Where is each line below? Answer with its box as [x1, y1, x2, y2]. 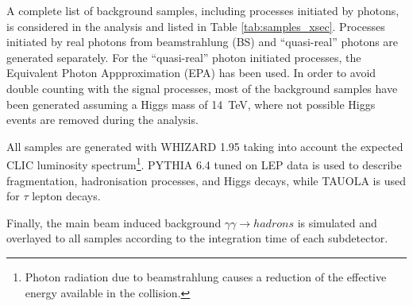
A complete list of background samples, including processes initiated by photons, [6, 2, 399, 18]
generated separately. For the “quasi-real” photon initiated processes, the [6, 48, 361, 65]
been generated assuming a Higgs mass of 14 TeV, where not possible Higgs [6, 95, 376, 112]
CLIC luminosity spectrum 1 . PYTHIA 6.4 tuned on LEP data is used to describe [6, 154, 402, 172]
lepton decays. [32, 188, 101, 204]
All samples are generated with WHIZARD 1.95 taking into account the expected [6, 138, 403, 154]
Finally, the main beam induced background [6, 214, 222, 230]
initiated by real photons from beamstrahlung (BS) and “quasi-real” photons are [6, 33, 399, 50]
